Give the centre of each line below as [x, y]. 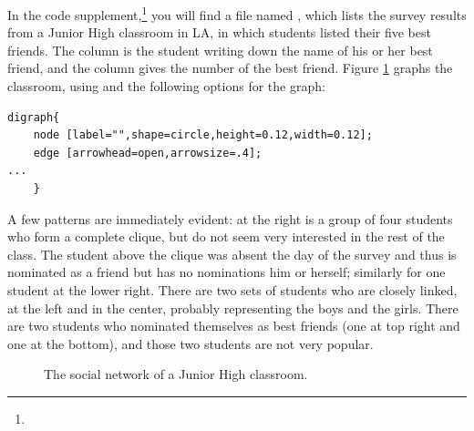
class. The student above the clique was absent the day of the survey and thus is [232, 254]
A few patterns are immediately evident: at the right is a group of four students [230, 218]
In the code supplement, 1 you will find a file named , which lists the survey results [237, 13]
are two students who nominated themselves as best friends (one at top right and [234, 326]
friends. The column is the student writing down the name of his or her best [220, 50]
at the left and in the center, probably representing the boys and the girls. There [233, 308]
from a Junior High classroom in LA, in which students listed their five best [219, 32]
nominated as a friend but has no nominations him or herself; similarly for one [227, 272]
